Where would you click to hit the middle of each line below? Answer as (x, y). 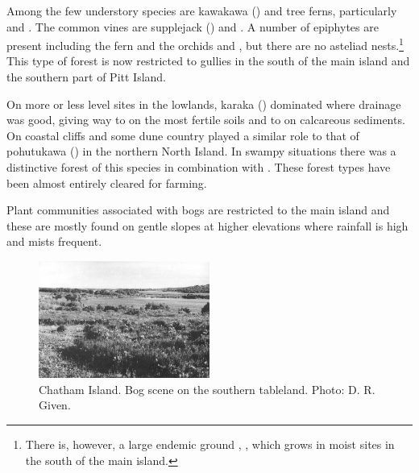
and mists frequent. (54, 241)
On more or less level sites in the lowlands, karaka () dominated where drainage (204, 104)
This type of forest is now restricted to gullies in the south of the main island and (208, 61)
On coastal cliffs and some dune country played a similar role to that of (183, 135)
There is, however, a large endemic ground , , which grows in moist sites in (210, 444)
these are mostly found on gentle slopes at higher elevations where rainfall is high (207, 225)
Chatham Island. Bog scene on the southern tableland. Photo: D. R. (207, 389)
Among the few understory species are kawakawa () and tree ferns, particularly (202, 10)
